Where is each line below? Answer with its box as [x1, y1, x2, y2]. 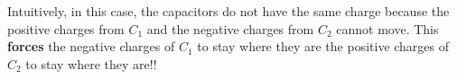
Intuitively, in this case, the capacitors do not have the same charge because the [7, 2, 450, 20]
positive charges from [7, 19, 125, 38]
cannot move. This [336, 19, 439, 38]
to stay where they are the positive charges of [197, 37, 450, 56]
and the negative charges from [146, 19, 314, 38]
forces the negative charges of [7, 37, 175, 56]
